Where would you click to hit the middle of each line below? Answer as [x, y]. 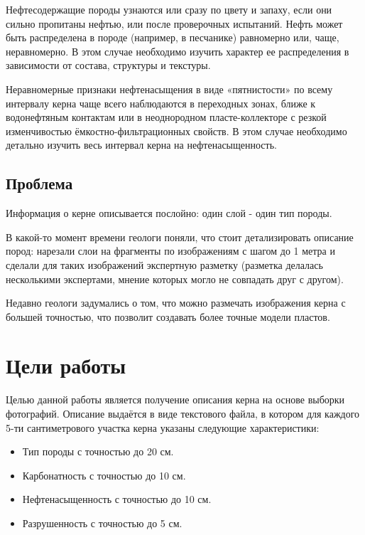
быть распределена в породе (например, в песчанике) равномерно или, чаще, [173, 37]
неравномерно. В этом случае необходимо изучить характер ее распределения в [178, 51]
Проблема [39, 183]
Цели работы [66, 365]
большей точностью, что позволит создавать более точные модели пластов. [168, 316]
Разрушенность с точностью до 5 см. [102, 523]
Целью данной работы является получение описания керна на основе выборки [175, 399]
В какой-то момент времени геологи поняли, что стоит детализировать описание [180, 237]
